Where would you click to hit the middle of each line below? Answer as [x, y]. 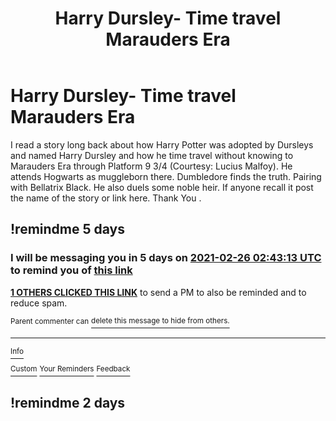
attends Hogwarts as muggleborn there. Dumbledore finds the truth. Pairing [166, 176]
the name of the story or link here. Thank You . [106, 198]
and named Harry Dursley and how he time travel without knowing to [152, 155]
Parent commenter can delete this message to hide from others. [120, 321]
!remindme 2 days [68, 403]
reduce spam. [39, 303]
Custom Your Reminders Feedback [70, 369]
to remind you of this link [71, 270]
